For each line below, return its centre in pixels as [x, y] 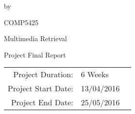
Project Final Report [35, 54]
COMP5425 [21, 22]
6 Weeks [95, 74]
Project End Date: [42, 102]
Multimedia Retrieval [36, 38]
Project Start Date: [41, 88]
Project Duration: [43, 74]
